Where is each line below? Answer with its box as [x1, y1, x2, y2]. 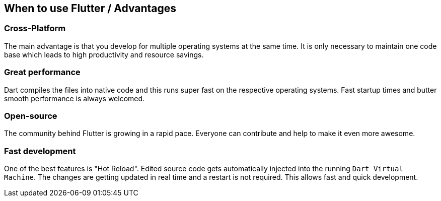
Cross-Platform [4, 23, 66, 34]
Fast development [4, 146, 76, 156]
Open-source [4, 110, 57, 121]
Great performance [4, 67, 81, 78]
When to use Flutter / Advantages [4, 2, 177, 15]
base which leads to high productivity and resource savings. [4, 50, 204, 59]
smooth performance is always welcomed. [4, 94, 145, 103]
